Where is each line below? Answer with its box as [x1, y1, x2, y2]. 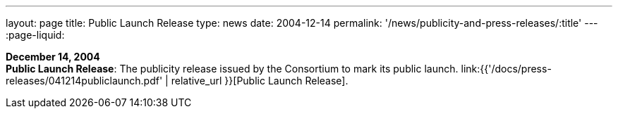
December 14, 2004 [6, 51, 100, 63]
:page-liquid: [6, 29, 65, 41]
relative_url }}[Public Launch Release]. [171, 75, 349, 87]
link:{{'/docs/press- [461, 63, 552, 75]
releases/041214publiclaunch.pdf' [6, 75, 163, 87]
